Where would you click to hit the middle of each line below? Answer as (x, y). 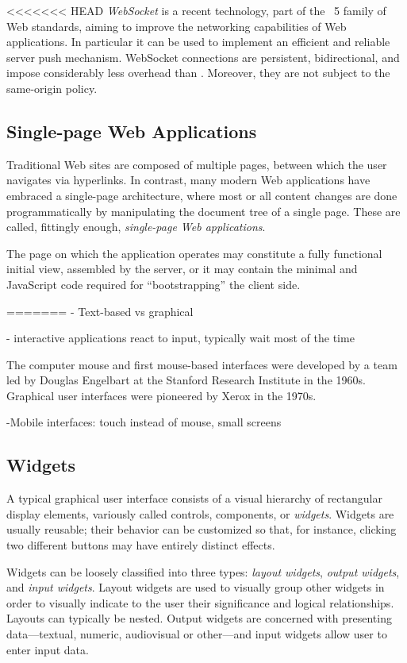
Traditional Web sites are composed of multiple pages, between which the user (197, 164)
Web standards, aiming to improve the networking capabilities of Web (177, 26)
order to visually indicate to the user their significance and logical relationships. (200, 602)
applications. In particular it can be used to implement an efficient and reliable (198, 42)
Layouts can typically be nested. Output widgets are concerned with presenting (199, 618)
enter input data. (48, 649)
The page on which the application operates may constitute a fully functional (194, 253)
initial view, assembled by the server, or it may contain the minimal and (182, 269)
